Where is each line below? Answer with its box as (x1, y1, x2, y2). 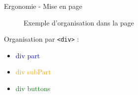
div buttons (15, 83, 51, 94)
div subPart (15, 67, 51, 77)
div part (15, 50, 40, 60)
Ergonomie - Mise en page (4, 1, 83, 11)
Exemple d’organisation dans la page (24, 17, 134, 27)
